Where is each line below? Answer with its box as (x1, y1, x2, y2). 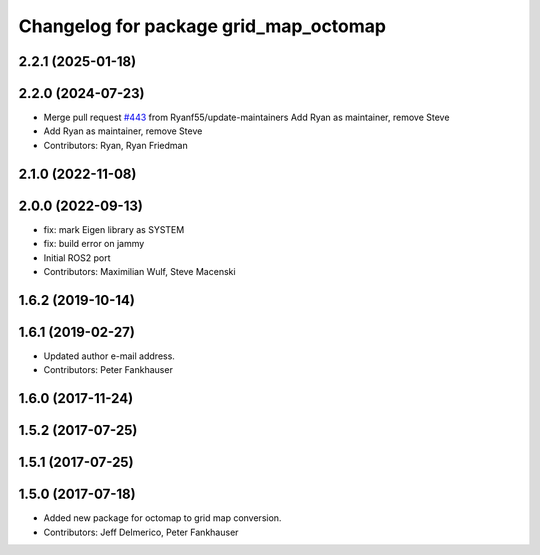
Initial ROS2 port (43, 251, 111, 264)
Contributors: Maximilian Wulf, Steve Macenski (43, 265, 236, 277)
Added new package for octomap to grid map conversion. (43, 512, 282, 524)
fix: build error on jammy (43, 238, 145, 250)
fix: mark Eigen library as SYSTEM (43, 223, 185, 235)
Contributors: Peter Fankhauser (43, 364, 174, 376)
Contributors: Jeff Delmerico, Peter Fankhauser (43, 526, 239, 538)
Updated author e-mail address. (43, 350, 175, 362)
